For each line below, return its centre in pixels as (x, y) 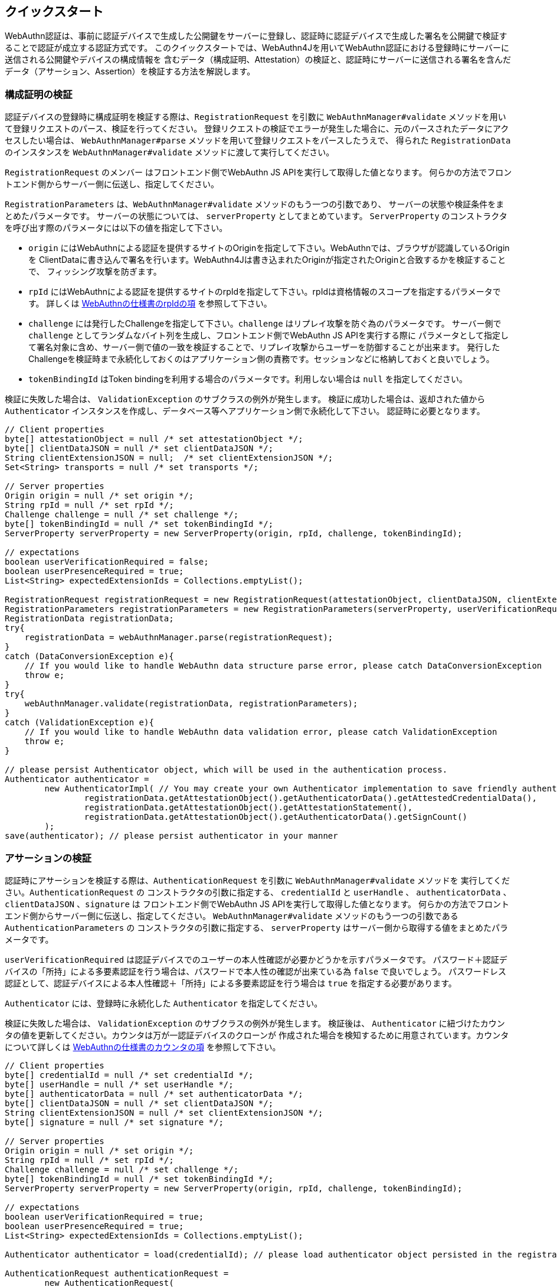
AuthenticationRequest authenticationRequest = (117, 1273)
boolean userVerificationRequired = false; (107, 562)
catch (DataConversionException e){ (89, 656)
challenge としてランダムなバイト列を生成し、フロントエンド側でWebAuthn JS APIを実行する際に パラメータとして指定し (269, 335)
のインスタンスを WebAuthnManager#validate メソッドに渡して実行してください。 (170, 152)
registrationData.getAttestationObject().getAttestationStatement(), (248, 808)
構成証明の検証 (39, 94)
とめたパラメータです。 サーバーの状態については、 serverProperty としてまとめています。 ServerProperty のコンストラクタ (256, 216)
